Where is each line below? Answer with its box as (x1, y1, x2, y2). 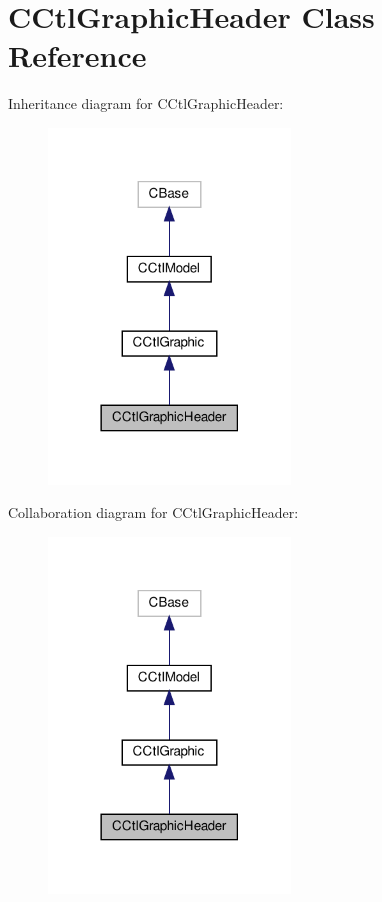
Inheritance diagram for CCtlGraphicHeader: (8, 93, 284, 114)
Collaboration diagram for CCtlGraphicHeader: (8, 502, 299, 523)
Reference (8, 35, 147, 76)
